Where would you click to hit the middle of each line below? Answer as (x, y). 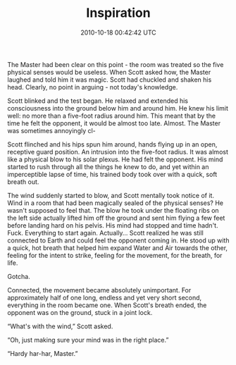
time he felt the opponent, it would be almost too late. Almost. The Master (114, 123)
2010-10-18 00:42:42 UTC (118, 32)
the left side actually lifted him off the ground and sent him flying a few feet (116, 218)
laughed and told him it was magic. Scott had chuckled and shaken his (110, 80)
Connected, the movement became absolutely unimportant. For (99, 290)
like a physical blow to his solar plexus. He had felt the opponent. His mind (115, 159)
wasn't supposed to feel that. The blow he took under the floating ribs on (113, 210)
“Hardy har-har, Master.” (43, 353)
